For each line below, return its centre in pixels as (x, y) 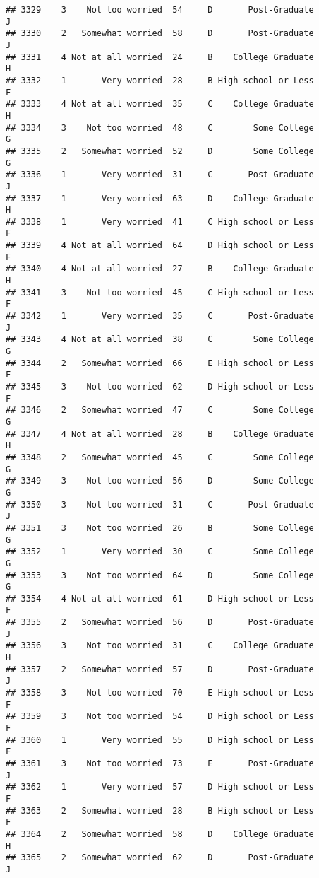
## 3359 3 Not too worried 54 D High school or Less (160, 716)
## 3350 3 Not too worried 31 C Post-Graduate (160, 504)
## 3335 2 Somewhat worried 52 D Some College (160, 151)
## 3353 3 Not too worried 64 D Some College (160, 575)
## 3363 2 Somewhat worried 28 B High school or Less (160, 810)
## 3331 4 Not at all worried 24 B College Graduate (160, 57)
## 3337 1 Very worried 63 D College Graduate (160, 198)
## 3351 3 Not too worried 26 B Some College (160, 528)
